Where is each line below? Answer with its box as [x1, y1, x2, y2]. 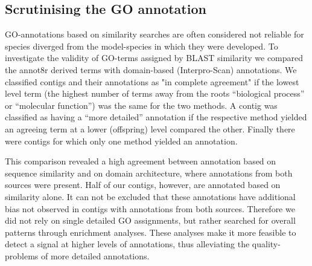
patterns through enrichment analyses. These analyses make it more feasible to [5, 225, 296, 238]
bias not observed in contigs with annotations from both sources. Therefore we [5, 202, 295, 215]
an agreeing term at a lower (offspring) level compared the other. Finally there [5, 122, 295, 135]
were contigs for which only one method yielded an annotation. [5, 134, 238, 147]
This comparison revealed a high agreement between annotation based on [5, 155, 276, 167]
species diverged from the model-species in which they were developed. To [5, 39, 278, 52]
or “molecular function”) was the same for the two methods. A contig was [5, 99, 278, 111]
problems [5, 249, 39, 262]
